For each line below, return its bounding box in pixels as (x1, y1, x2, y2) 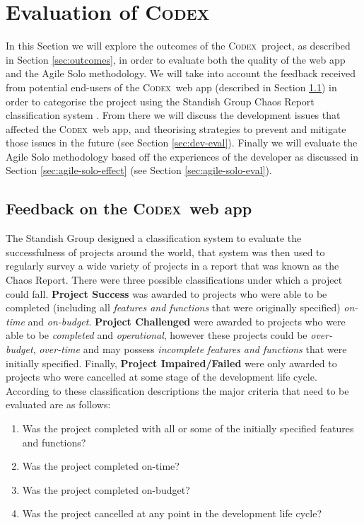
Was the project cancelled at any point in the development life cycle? (22, 506, 322, 521)
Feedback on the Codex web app (6, 197, 252, 219)
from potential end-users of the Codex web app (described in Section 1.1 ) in (6, 79, 337, 94)
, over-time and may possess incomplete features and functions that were (33, 342, 347, 357)
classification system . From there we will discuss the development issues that (6, 108, 341, 122)
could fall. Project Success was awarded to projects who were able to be (6, 286, 327, 301)
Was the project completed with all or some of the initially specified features (22, 420, 354, 435)
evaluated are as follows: (6, 397, 111, 412)
